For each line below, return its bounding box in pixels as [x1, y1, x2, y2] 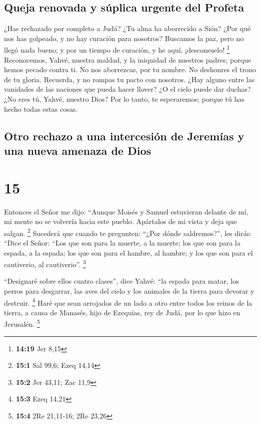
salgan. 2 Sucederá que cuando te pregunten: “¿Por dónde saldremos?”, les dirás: [4, 226, 252, 238]
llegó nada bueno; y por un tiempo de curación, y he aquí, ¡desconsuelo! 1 [4, 43, 230, 55]
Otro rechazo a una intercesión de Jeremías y [4, 128, 244, 143]
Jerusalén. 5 [4, 317, 40, 329]
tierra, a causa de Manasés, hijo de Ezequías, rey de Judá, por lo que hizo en [4, 307, 240, 317]
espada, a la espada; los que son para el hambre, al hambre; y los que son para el [4, 247, 253, 258]
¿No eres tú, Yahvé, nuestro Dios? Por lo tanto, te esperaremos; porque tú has [4, 94, 244, 104]
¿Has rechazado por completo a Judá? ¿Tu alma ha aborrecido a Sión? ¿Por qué [4, 23, 251, 34]
